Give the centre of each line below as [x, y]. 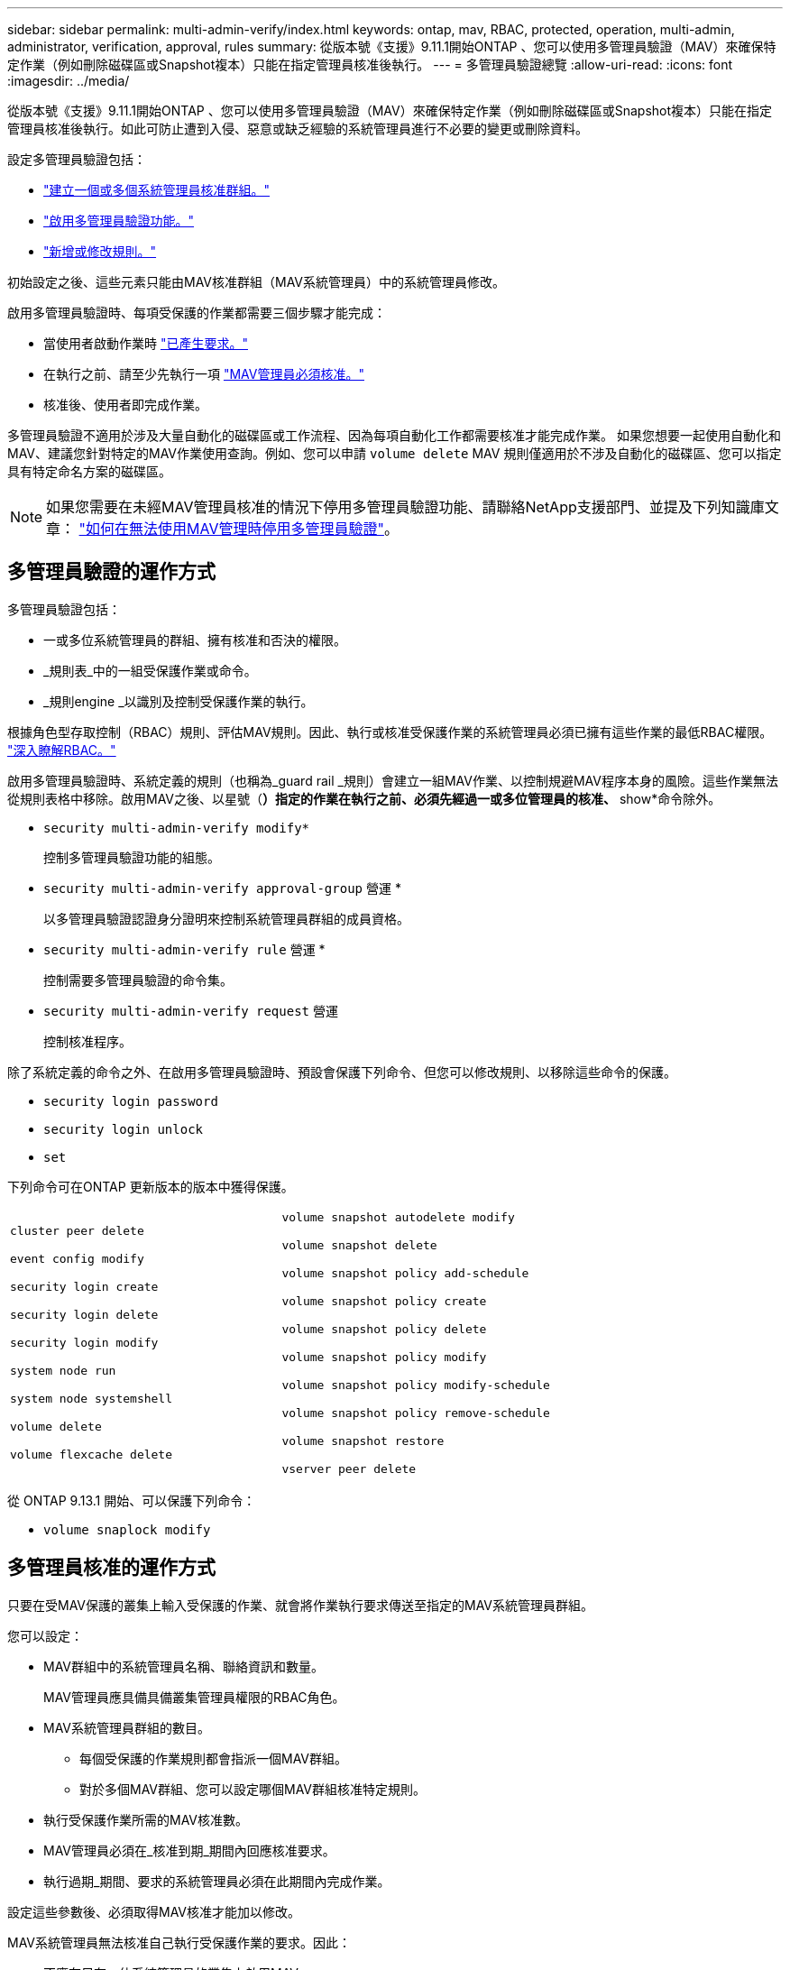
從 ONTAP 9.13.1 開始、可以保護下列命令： [132, 1500]
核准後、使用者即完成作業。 [125, 405]
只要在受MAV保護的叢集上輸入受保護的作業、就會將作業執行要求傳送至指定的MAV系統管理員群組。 [301, 1605]
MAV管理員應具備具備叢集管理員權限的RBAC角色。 [194, 1697]
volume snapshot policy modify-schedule [416, 1385]
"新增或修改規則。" [100, 251]
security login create [84, 1287]
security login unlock [124, 1129]
